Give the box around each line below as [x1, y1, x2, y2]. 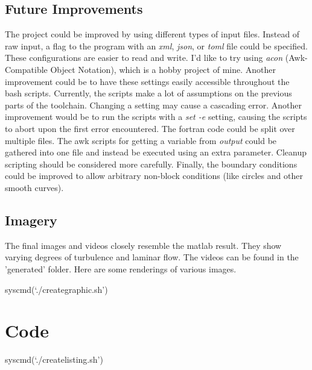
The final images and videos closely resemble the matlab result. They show [5, 239, 282, 251]
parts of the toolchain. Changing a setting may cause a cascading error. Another [5, 98, 302, 111]
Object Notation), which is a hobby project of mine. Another [50, 63, 276, 75]
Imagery [5, 210, 57, 229]
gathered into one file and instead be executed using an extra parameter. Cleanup [5, 146, 307, 158]
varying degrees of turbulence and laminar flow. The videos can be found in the [5, 251, 299, 263]
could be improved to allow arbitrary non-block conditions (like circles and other [5, 169, 303, 182]
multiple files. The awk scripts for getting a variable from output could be [5, 134, 277, 146]
